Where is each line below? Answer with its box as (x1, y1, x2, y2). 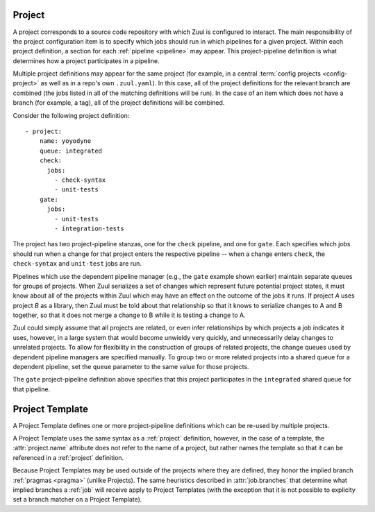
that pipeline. (12, 385, 51, 393)
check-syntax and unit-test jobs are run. (12, 259, 142, 268)
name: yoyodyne (39, 137, 92, 145)
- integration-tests (54, 224, 124, 232)
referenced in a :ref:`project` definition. (12, 453, 124, 461)
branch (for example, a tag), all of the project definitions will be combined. (12, 99, 225, 107)
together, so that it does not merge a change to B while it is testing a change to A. (12, 311, 246, 319)
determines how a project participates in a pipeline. (12, 56, 160, 65)
